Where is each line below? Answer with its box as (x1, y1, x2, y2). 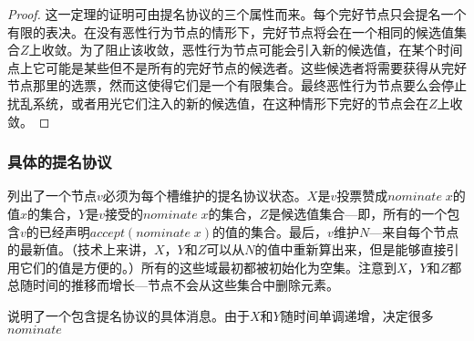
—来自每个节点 (369, 222, 459, 241)
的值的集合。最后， (212, 222, 328, 241)
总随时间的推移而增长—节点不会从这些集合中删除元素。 (7, 275, 339, 294)
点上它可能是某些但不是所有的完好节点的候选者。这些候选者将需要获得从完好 (7, 57, 467, 77)
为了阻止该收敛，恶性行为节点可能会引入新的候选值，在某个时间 (79, 40, 463, 59)
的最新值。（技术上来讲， (7, 240, 154, 259)
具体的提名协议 (7, 150, 112, 173)
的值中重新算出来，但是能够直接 (254, 240, 447, 259)
